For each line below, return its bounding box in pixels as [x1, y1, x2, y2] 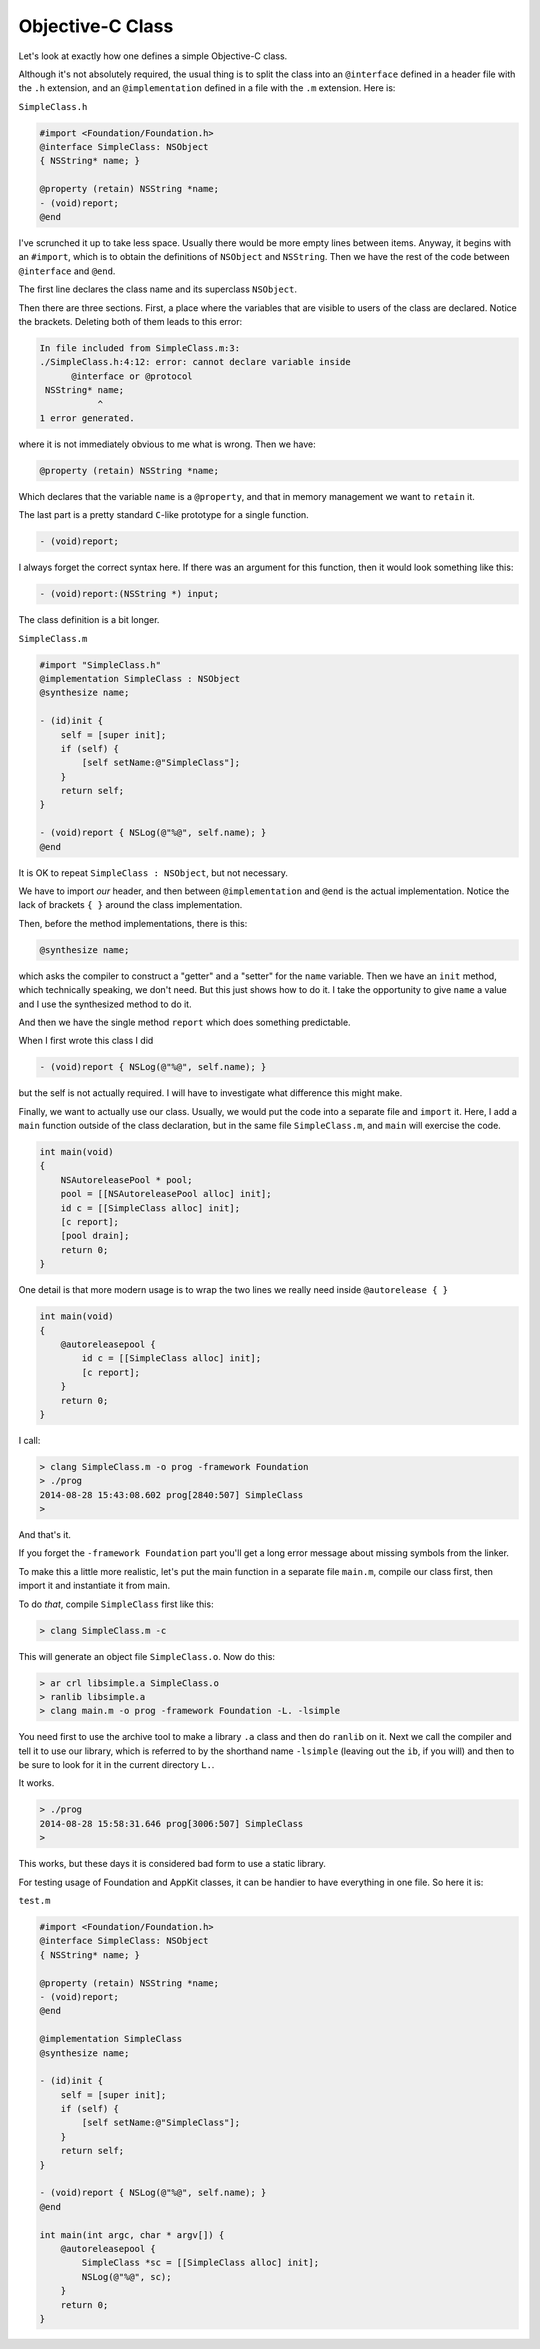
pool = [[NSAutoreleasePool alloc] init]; [60, 1188, 272, 1200]
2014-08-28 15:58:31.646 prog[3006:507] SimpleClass [39, 1818, 304, 1829]
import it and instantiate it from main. [18, 1580, 170, 1592]
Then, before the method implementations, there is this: [18, 917, 248, 929]
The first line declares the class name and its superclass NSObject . [18, 283, 297, 295]
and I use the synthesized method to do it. [18, 998, 192, 1010]
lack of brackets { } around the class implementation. [18, 899, 243, 911]
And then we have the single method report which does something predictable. [18, 1016, 351, 1028]
